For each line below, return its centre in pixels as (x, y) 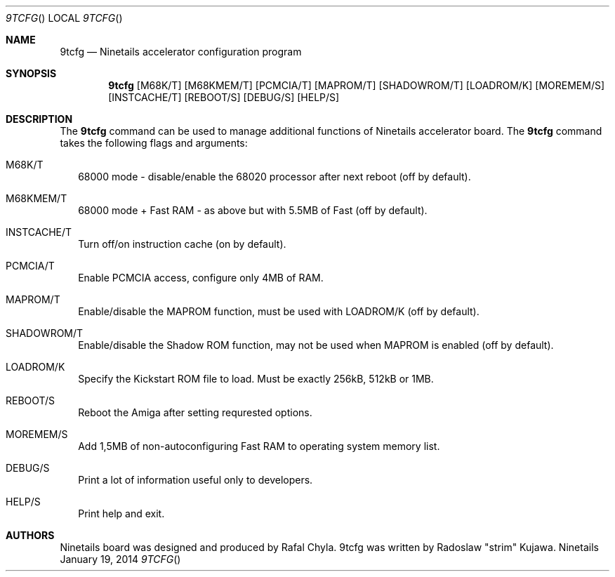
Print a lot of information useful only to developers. (196, 480)
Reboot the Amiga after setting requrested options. (195, 412)
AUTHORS (30, 535)
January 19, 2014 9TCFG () (120, 559)
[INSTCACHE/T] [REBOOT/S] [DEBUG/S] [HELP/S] (224, 97)
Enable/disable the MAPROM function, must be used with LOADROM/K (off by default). (279, 311)
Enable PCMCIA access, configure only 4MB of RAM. (201, 278)
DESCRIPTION (39, 119)
